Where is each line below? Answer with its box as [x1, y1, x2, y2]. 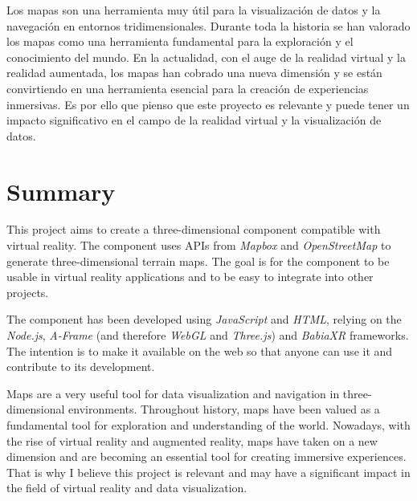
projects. [6, 283, 49, 300]
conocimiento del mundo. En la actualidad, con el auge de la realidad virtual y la [6, 48, 406, 65]
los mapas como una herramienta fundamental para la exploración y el [6, 33, 354, 50]
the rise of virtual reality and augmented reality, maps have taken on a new [6, 432, 378, 449]
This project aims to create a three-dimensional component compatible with [6, 221, 381, 238]
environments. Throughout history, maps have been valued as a [68, 401, 380, 417]
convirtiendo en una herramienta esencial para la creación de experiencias [6, 79, 369, 96]
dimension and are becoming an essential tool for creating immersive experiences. [6, 448, 407, 465]
